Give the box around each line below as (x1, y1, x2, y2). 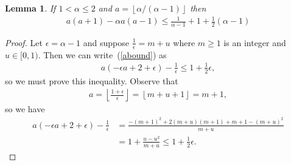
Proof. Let (5, 36, 43, 49)
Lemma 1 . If (5, 2, 56, 14)
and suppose (83, 36, 129, 49)
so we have (5, 103, 45, 115)
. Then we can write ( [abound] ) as (38, 48, 167, 61)
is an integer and (223, 36, 286, 49)
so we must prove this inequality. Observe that (5, 74, 178, 87)
